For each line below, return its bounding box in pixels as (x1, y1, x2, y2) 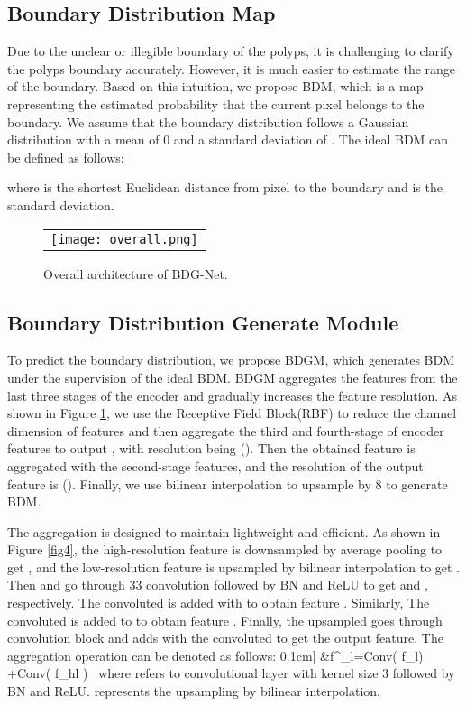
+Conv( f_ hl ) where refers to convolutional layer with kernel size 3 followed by (7, 664, 455, 683)
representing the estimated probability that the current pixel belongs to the (7, 94, 425, 113)
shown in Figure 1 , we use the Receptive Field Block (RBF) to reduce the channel (7, 404, 457, 423)
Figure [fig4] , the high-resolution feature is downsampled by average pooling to (7, 540, 443, 559)
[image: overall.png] (50, 231, 198, 246)
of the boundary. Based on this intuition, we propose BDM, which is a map (7, 77, 424, 96)
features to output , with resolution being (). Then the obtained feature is (7, 439, 416, 458)
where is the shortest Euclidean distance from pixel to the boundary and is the (7, 178, 443, 197)
